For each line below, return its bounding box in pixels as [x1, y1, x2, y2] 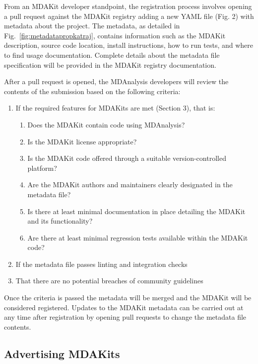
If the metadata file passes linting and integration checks [15, 258, 188, 269]
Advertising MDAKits [4, 346, 120, 361]
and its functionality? [27, 216, 93, 226]
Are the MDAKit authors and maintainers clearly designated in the [27, 179, 233, 190]
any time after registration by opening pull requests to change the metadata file [4, 312, 247, 322]
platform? [27, 162, 57, 173]
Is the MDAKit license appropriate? [27, 136, 137, 146]
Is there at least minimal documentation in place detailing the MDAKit [27, 206, 246, 216]
